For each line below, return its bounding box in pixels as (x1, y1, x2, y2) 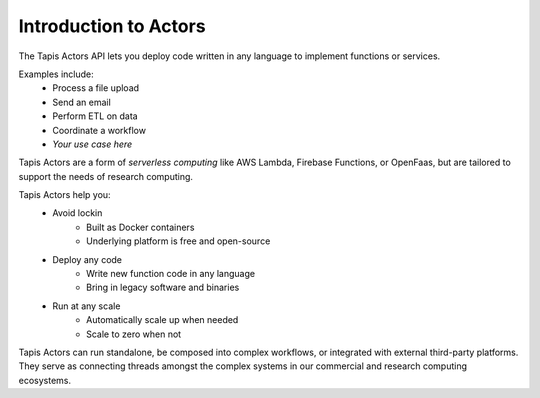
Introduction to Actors (18, 15, 206, 37)
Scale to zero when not (86, 328, 182, 340)
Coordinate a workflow (52, 124, 147, 136)
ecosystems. (18, 374, 72, 386)
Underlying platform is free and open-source (86, 235, 271, 247)
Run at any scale (52, 300, 121, 312)
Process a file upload (52, 82, 140, 94)
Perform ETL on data (52, 110, 139, 122)
